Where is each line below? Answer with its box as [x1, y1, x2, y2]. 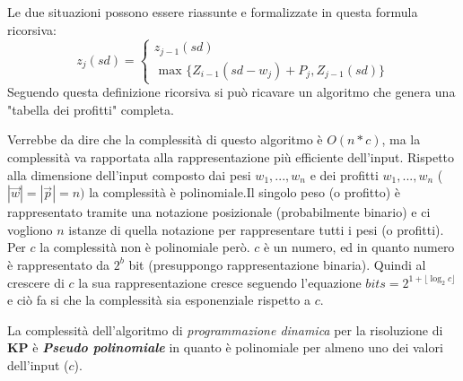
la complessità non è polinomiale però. [39, 238, 250, 256]
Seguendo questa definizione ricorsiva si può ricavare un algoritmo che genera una [7, 82, 456, 101]
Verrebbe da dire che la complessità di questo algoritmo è [7, 130, 323, 149]
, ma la [381, 130, 421, 149]
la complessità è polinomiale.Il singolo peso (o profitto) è [89, 183, 401, 202]
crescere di [7, 273, 65, 291]
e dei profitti [310, 165, 379, 184]
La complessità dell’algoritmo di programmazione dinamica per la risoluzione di [7, 320, 443, 339]
